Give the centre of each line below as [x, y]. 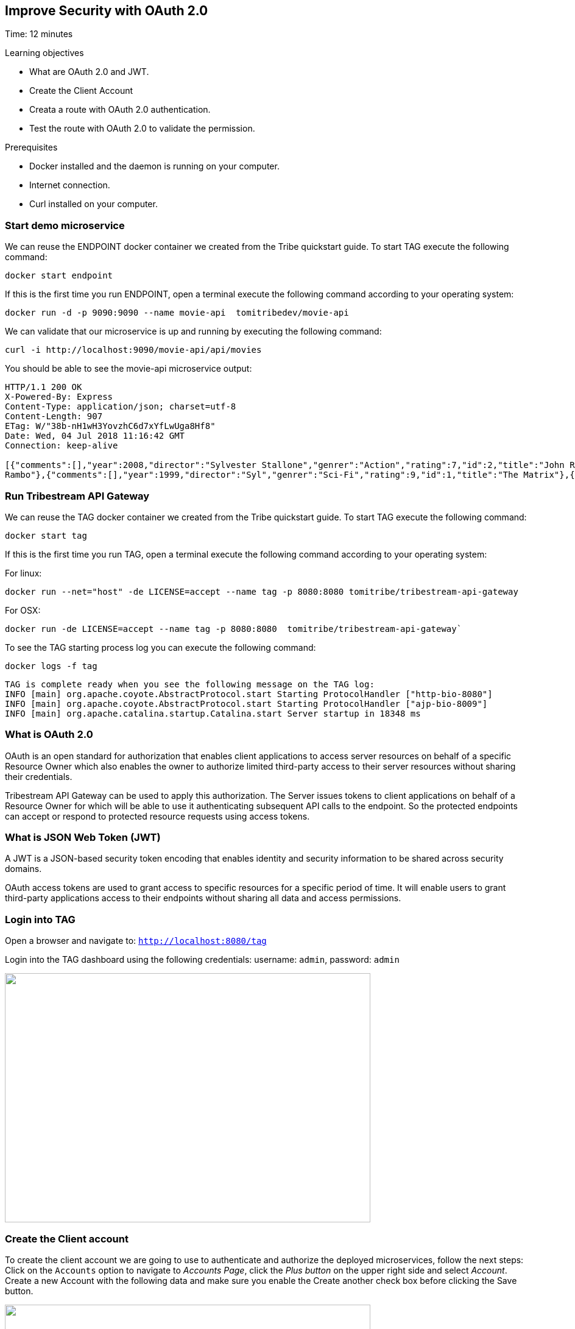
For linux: [23, 573]
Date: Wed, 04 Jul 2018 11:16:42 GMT [95, 436]
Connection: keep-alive [62, 446]
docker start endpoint [59, 276]
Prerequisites [31, 147]
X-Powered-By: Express [59, 397]
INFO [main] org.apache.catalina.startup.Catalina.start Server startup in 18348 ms [213, 713]
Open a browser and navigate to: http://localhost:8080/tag [136, 941]
